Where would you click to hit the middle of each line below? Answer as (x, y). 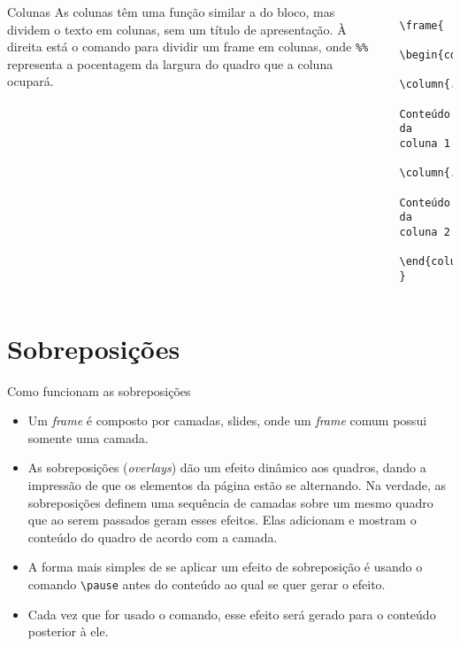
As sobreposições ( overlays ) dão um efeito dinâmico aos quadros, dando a (227, 467)
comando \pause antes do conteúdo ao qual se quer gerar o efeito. (207, 584)
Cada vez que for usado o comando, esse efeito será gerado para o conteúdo (232, 614)
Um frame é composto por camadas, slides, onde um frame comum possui (227, 420)
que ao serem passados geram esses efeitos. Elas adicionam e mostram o (222, 520)
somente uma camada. (88, 437)
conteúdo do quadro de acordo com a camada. (153, 537)
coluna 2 (425, 232)
